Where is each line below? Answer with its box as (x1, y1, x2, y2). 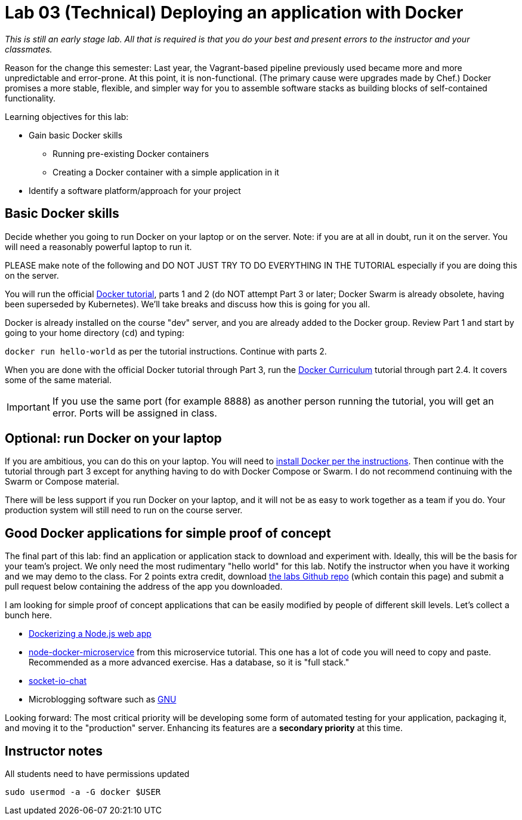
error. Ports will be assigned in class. (52, 406, 217, 419)
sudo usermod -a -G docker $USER (5, 787, 161, 797)
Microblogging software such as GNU (29, 694, 177, 705)
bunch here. (5, 610, 52, 621)
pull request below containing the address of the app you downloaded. (5, 581, 283, 592)
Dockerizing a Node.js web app (29, 628, 152, 639)
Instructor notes (5, 743, 103, 759)
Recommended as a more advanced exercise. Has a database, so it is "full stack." (29, 657, 350, 668)
